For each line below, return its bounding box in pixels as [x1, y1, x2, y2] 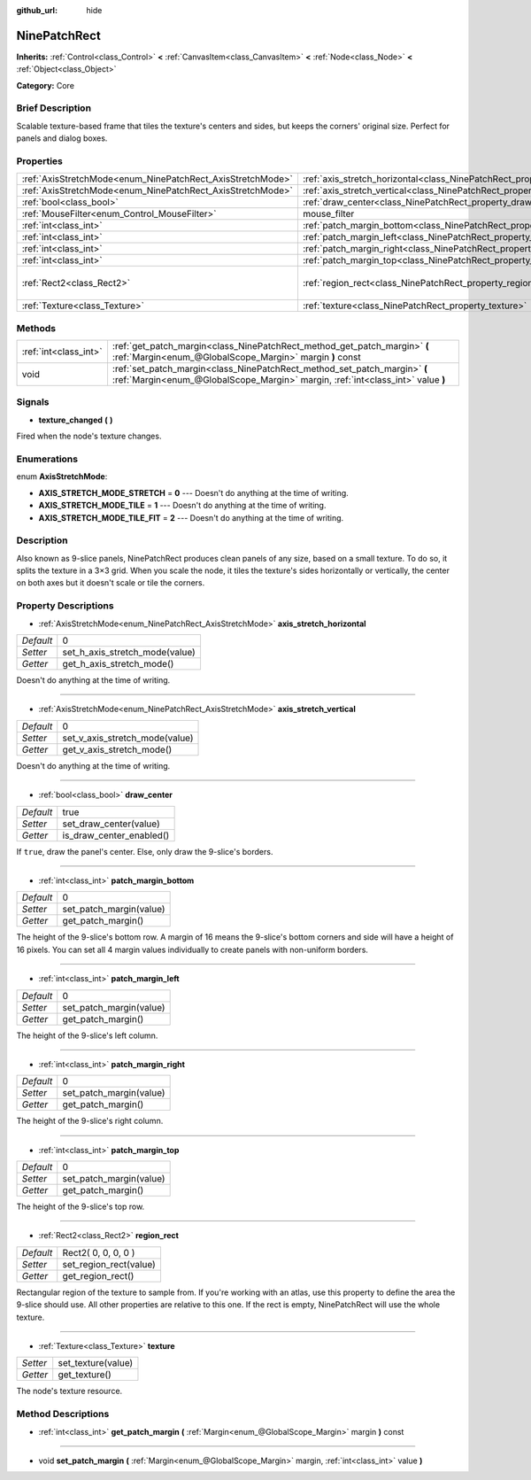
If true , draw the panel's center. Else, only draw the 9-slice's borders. [16, 846, 273, 856]
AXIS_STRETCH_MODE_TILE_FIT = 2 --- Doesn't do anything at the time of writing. [38, 512, 344, 523]
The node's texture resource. [16, 1386, 123, 1397]
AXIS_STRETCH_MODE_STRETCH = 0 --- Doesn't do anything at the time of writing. [38, 487, 349, 498]
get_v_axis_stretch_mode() [62, 743, 173, 755]
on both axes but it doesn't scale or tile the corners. [16, 577, 205, 588]
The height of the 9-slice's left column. [16, 1030, 158, 1041]
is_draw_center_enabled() [62, 829, 170, 841]
